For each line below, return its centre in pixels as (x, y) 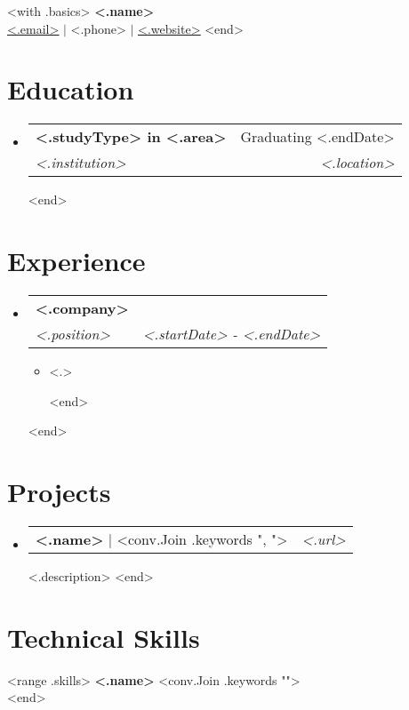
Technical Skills (104, 637)
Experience (76, 261)
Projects (59, 491)
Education (71, 89)
